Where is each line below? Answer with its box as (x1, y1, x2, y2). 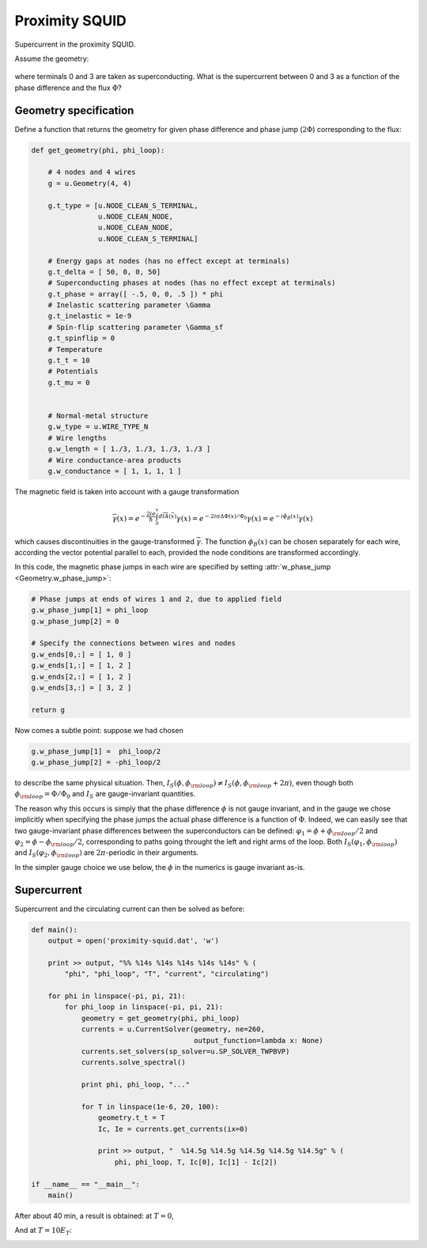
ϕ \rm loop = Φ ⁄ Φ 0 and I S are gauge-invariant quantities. (14, 789, 196, 800)
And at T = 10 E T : (14, 1226, 73, 1237)
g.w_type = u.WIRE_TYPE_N (47, 422, 149, 431)
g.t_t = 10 (47, 356, 90, 365)
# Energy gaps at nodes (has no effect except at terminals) (47, 256, 290, 265)
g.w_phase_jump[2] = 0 (31, 617, 119, 626)
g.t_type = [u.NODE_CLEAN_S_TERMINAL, (47, 201, 198, 210)
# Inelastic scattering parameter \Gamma (47, 301, 211, 310)
